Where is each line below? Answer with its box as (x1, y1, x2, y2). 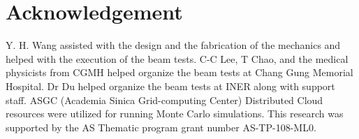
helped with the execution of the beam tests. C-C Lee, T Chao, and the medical (6, 51, 349, 66)
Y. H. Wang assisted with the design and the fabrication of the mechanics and (6, 38, 341, 52)
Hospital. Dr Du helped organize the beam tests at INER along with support (6, 78, 335, 93)
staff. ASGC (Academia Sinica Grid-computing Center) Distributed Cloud (6, 92, 323, 107)
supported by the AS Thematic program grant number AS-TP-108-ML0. (6, 119, 316, 134)
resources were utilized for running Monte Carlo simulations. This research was (6, 106, 344, 121)
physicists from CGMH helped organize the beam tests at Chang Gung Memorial (6, 65, 353, 80)
